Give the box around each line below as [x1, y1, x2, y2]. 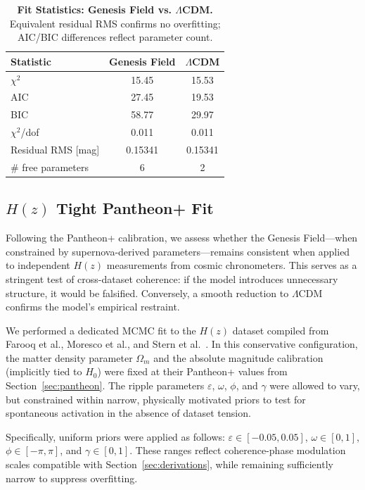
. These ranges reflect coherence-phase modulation [129, 443, 346, 458]
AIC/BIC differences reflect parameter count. [18, 30, 213, 44]
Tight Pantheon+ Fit [56, 197, 214, 219]
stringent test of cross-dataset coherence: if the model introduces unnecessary [6, 271, 338, 286]
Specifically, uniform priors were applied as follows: [6, 429, 225, 444]
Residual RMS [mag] [11, 142, 100, 156]
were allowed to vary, [269, 378, 360, 393]
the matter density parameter [6, 350, 133, 365]
